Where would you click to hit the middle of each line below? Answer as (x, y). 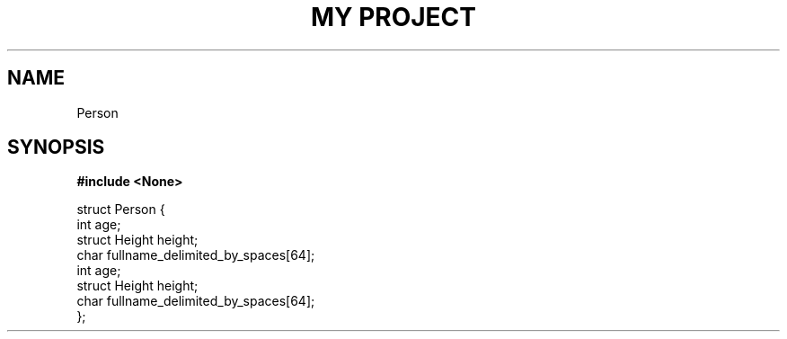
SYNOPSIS (56, 147)
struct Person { (121, 210)
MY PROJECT (393, 17)
